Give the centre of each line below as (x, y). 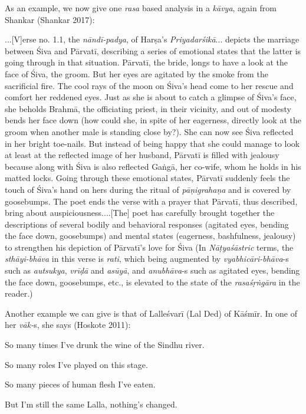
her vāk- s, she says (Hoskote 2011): (68, 325)
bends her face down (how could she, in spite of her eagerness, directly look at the (153, 120)
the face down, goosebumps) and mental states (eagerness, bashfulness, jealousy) (150, 236)
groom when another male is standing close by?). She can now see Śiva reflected (149, 131)
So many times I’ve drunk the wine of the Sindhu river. (105, 345)
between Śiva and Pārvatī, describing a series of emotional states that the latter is (153, 50)
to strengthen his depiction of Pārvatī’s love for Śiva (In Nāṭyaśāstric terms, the (149, 247)
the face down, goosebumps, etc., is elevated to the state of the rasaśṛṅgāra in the (152, 282)
